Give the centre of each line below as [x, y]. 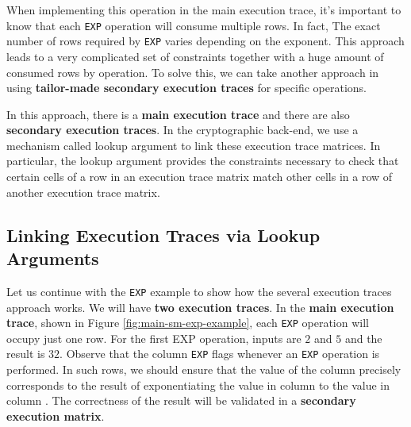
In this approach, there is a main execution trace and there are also [178, 114]
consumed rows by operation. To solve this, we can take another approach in [193, 72]
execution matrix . [56, 415]
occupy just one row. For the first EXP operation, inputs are [154, 338]
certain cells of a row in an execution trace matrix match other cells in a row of [200, 177]
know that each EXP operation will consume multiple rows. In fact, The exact [194, 25]
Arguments [53, 258]
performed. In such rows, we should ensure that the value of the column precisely [204, 369]
